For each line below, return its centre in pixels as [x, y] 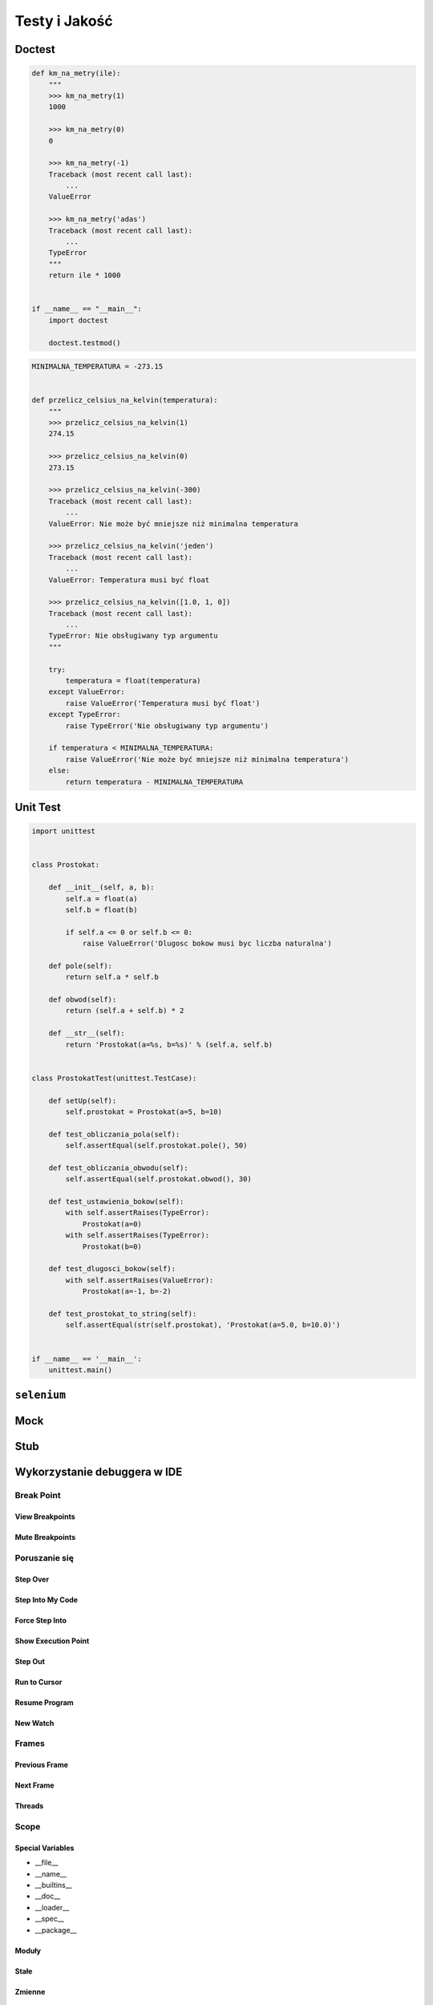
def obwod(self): [83, 1000]
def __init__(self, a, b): [102, 887]
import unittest [64, 831]
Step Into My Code [47, 1599]
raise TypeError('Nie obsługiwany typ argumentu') [167, 725]
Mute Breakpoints [45, 1537]
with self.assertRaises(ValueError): [140, 1280]
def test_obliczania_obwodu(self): [118, 1168]
